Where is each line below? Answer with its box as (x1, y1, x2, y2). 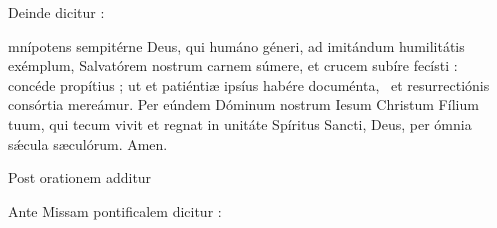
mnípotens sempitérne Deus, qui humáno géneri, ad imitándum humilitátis (8, 35, 465, 56)
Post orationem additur (8, 167, 152, 188)
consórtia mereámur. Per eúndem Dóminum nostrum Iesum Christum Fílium (8, 94, 479, 115)
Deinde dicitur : (8, 2, 105, 22)
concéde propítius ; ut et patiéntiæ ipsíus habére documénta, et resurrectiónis (8, 74, 490, 95)
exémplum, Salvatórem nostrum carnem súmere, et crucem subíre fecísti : (8, 55, 458, 76)
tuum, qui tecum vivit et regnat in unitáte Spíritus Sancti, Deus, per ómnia (8, 113, 472, 134)
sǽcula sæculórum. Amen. (8, 133, 168, 154)
